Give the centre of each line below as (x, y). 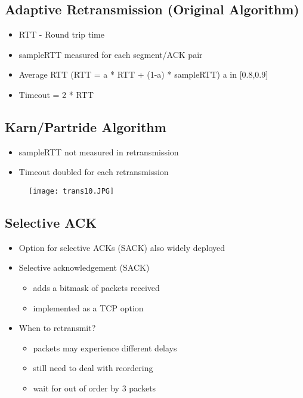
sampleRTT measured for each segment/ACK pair (111, 54)
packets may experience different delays (105, 348)
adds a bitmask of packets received (96, 288)
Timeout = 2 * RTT (56, 94)
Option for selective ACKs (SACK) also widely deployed (122, 247)
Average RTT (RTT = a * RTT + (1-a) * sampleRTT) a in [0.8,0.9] (143, 74)
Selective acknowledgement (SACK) (84, 267)
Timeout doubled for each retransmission (94, 172)
